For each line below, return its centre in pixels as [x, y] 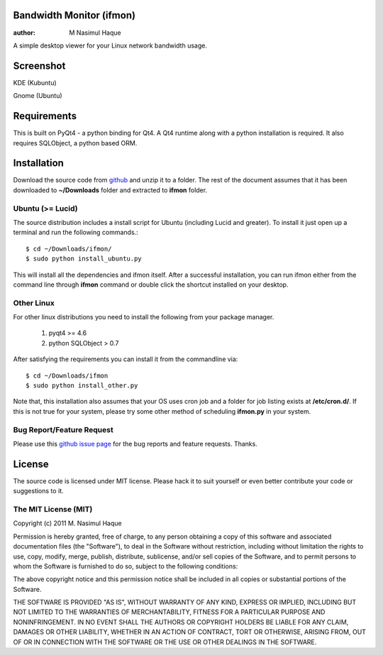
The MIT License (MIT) [53, 509]
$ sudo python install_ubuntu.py [84, 259]
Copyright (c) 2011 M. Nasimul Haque [67, 523]
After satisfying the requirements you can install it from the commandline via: [126, 359]
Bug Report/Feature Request [63, 429]
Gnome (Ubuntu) [38, 96]
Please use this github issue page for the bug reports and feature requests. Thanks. [135, 444]
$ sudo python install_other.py [82, 385]
